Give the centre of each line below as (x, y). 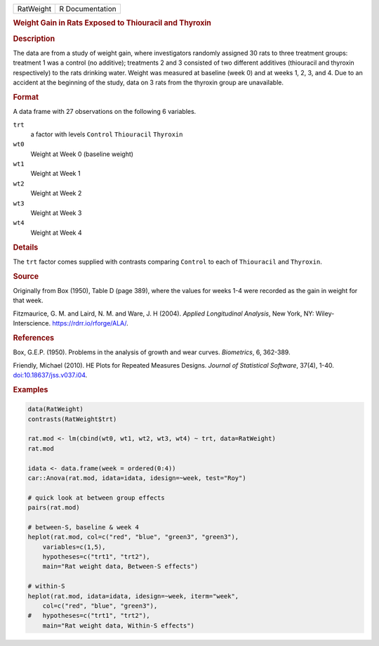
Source (26, 276)
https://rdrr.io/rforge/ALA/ (89, 323)
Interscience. (32, 323)
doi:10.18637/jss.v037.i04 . (50, 375)
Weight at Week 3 (56, 213)
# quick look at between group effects (96, 498)
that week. (28, 301)
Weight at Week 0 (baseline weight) (82, 154)
